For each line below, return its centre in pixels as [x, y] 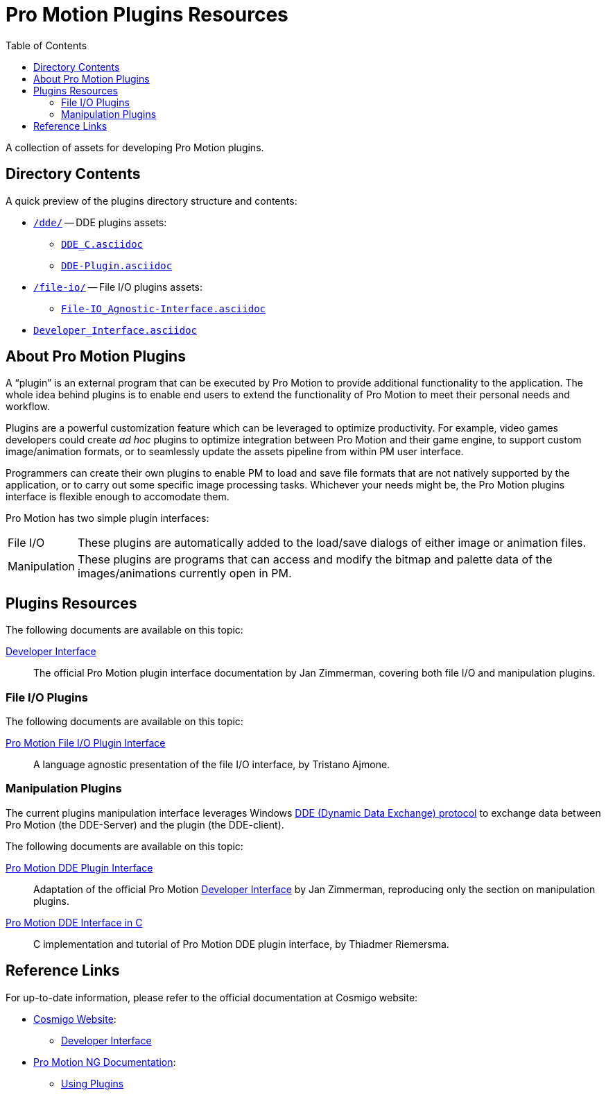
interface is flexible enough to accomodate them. [118, 497]
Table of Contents [46, 45]
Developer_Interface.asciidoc [115, 330]
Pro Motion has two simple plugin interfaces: [107, 518]
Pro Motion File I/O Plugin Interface [86, 743]
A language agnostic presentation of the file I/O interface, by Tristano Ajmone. [212, 765]
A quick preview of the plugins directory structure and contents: [151, 201]
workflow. [28, 407]
